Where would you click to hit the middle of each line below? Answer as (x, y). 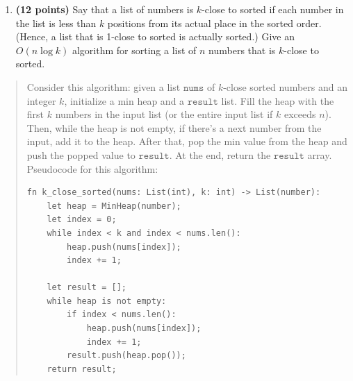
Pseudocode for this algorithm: (92, 168)
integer (41, 100)
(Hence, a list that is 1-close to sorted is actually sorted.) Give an (155, 36)
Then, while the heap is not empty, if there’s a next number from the (174, 127)
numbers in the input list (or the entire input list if (164, 114)
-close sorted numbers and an (285, 86)
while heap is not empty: (107, 301)
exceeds (300, 114)
